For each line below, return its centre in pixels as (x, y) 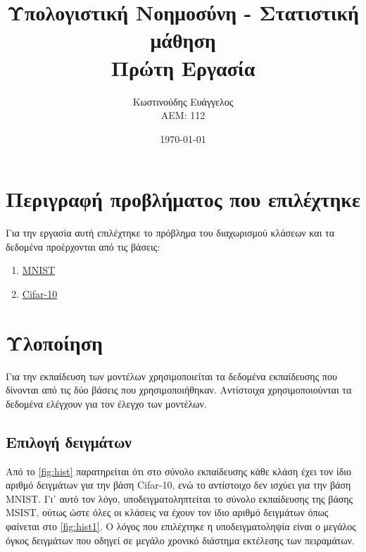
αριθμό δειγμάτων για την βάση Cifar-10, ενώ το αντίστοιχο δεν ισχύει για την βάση (178, 485)
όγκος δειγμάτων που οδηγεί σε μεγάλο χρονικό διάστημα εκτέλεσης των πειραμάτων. (180, 540)
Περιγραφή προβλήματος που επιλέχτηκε (183, 199)
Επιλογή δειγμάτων (69, 441)
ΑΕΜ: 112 (183, 115)
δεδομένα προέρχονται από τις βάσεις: (83, 246)
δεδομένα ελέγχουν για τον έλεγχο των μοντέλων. (106, 403)
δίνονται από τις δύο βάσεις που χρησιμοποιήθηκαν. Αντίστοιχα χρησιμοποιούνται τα (179, 390)
